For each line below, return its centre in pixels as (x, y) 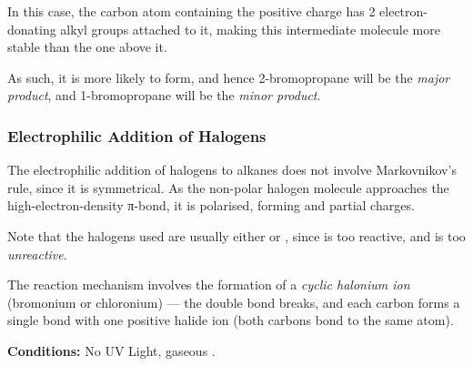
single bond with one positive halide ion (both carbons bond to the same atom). (231, 320)
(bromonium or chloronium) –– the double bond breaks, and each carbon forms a (234, 302)
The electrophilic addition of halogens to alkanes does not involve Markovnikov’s (232, 170)
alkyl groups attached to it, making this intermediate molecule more (250, 29)
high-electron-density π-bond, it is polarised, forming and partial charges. (211, 205)
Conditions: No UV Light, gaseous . (111, 350)
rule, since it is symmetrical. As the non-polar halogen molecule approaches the (228, 187)
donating (32, 29)
